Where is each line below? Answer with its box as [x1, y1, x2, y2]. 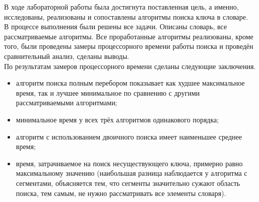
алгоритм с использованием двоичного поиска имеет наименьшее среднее [16, 131, 242, 142]
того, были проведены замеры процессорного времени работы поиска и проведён [4, 41, 253, 51]
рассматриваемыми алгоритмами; [16, 97, 117, 108]
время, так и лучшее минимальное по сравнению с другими [16, 87, 200, 98]
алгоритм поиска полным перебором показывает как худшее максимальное [16, 78, 245, 88]
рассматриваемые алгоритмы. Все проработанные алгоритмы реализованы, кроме [4, 31, 253, 41]
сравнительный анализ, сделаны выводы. [4, 50, 129, 61]
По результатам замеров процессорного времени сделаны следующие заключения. [4, 60, 256, 71]
